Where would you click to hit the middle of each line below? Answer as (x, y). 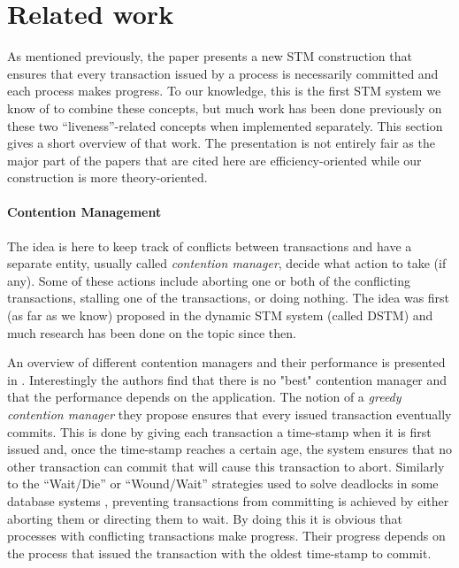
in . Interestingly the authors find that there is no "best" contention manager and (227, 379)
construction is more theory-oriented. (107, 177)
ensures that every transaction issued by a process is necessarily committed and (223, 73)
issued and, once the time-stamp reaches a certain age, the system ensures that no (230, 449)
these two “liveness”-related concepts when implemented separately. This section (225, 125)
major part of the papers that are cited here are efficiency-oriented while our (214, 160)
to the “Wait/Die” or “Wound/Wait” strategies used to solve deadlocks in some (223, 484)
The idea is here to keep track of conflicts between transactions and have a (210, 246)
